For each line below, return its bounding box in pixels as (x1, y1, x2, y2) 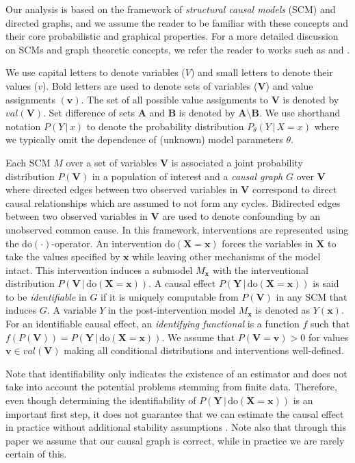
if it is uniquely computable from (101, 289, 239, 303)
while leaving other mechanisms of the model (132, 249, 321, 264)
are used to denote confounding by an (162, 209, 321, 223)
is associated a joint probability (171, 155, 303, 169)
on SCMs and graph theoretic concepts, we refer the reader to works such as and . (5, 42, 350, 56)
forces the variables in (222, 236, 313, 250)
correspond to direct (252, 182, 337, 197)
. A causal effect (148, 276, 216, 290)
